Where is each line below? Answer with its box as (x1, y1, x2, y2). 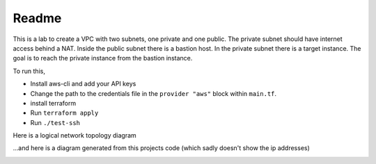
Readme (13, 10, 62, 26)
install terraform (30, 99, 77, 107)
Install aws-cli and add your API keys (30, 80, 136, 88)
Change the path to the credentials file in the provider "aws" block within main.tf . (30, 89, 277, 97)
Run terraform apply (30, 108, 99, 117)
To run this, (13, 67, 45, 75)
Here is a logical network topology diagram (13, 131, 137, 140)
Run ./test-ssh (30, 118, 80, 126)
